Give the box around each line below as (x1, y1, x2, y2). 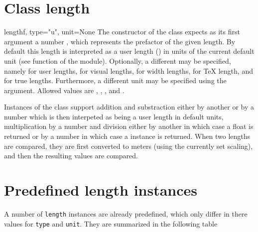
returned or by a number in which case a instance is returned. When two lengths (4, 131, 251, 141)
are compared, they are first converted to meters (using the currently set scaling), (4, 140, 253, 151)
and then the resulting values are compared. (4, 150, 138, 161)
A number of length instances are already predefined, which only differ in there (4, 208, 248, 219)
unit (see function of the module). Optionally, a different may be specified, (4, 55, 231, 66)
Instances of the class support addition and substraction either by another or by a (4, 102, 255, 112)
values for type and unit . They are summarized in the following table (4, 218, 218, 229)
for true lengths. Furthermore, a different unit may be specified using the (4, 75, 227, 86)
